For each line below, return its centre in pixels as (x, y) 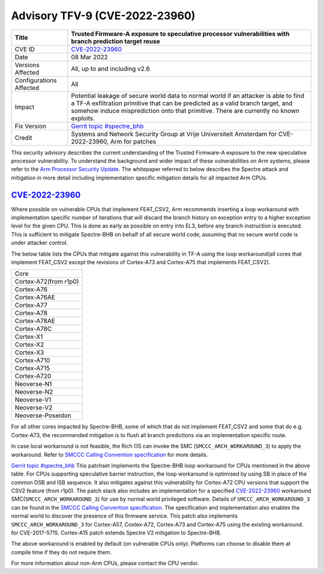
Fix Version (31, 126)
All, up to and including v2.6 (110, 68)
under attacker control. (40, 243)
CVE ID (25, 49)
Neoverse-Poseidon (43, 415)
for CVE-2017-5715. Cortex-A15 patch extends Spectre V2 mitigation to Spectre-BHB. (116, 533)
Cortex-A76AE (35, 297)
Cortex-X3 (29, 352)
